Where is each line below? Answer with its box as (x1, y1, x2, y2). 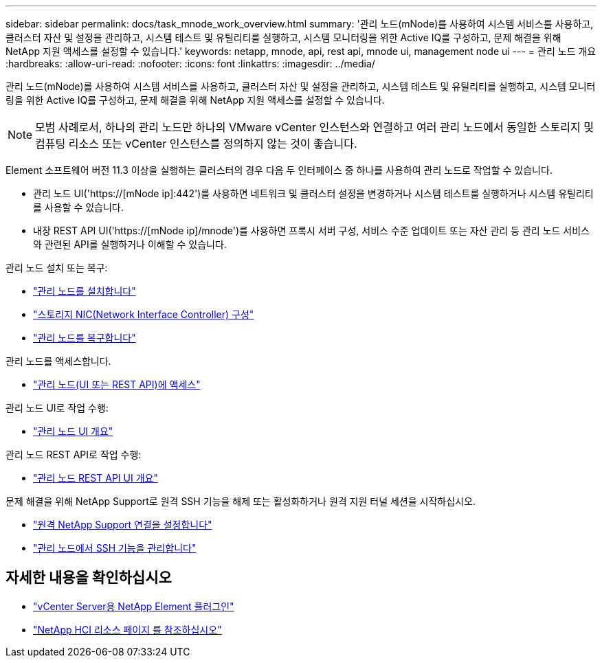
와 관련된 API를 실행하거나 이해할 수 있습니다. (33, 238, 227, 250)
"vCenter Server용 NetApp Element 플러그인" (33, 600, 234, 612)
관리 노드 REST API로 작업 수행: (5, 449, 142, 460)
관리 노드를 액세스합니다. (5, 355, 111, 367)
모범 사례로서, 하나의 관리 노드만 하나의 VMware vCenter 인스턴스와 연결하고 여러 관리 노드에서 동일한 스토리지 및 (35, 120, 594, 134)
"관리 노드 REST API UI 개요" (33, 472, 158, 484)
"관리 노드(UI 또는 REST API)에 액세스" (33, 379, 201, 390)
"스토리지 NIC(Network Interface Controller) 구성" (33, 308, 254, 320)
